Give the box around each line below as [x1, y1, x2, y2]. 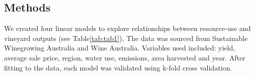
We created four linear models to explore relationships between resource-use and [4, 23, 251, 33]
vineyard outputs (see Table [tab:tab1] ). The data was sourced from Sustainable [4, 32, 248, 43]
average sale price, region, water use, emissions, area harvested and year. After [4, 52, 245, 62]
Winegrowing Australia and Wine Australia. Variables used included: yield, [4, 42, 235, 53]
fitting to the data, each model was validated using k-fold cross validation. [4, 62, 232, 72]
